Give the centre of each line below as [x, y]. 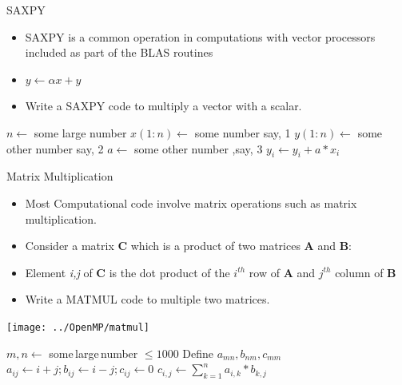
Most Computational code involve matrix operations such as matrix [191, 202]
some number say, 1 [243, 132]
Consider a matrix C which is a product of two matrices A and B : [189, 246]
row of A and [282, 272]
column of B [366, 272]
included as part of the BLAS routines [119, 52]
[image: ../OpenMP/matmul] [78, 327]
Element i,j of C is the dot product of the [127, 272]
